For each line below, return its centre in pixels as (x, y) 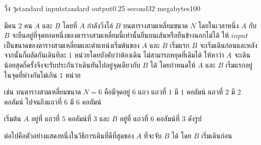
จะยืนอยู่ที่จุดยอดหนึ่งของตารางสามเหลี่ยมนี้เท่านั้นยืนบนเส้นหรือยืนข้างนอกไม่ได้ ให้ (120, 35)
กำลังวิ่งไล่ (100, 25)
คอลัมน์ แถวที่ (205, 92)
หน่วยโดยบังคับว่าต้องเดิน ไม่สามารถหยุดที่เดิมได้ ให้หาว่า (149, 55)
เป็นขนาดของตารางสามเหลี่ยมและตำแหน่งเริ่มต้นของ (72, 45)
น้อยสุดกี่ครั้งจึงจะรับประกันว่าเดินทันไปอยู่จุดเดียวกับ (72, 64)
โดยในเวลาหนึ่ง (218, 25)
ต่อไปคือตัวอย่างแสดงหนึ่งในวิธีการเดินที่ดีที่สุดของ (69, 135)
